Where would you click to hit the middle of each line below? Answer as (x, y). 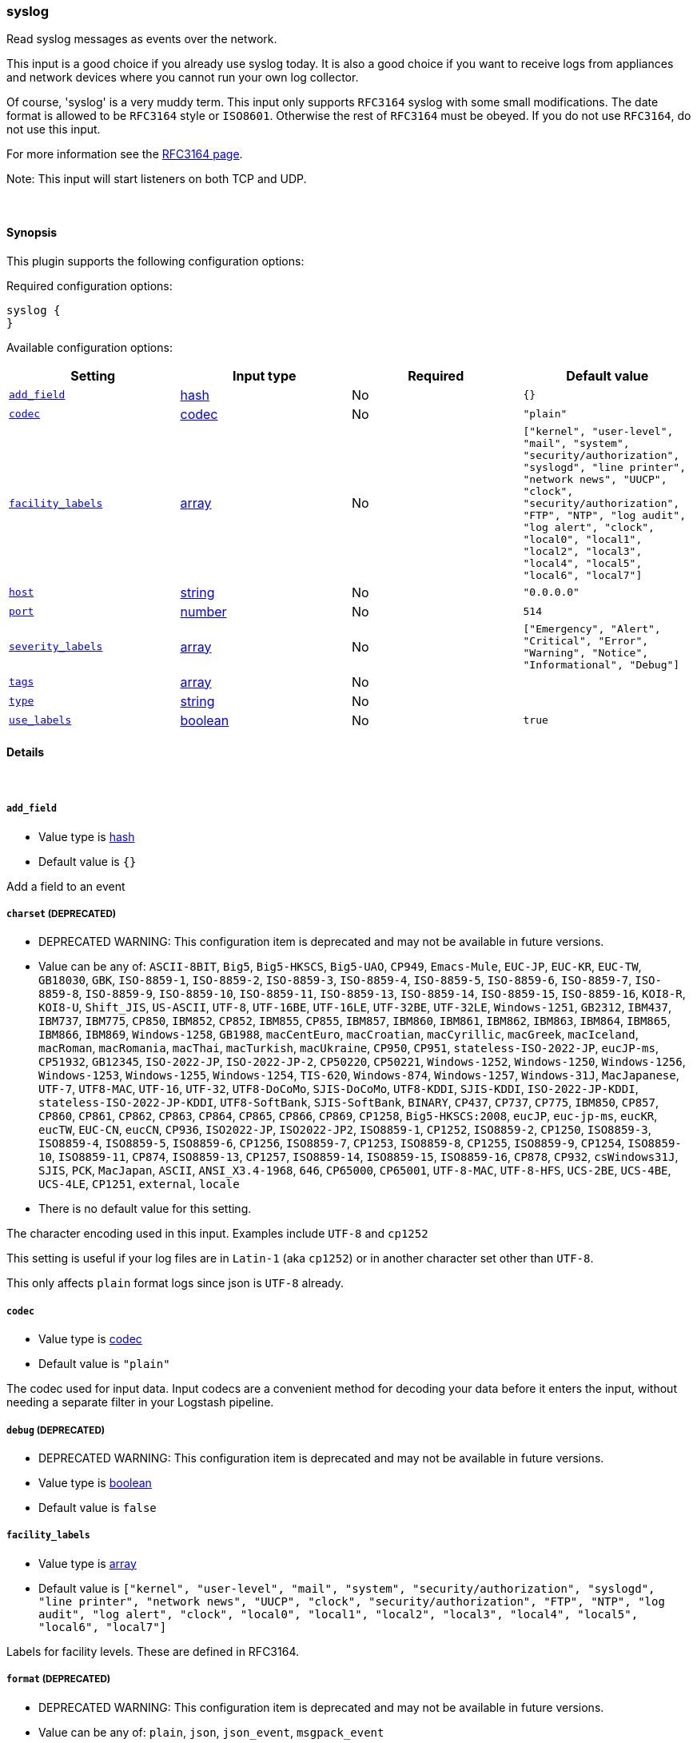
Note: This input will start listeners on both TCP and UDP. (157, 179)
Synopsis (32, 232)
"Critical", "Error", (586, 640)
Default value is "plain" (104, 1364)
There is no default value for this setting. (145, 1209)
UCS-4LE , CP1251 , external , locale (139, 1184)
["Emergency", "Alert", (592, 628)
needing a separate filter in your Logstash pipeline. (140, 1402)
